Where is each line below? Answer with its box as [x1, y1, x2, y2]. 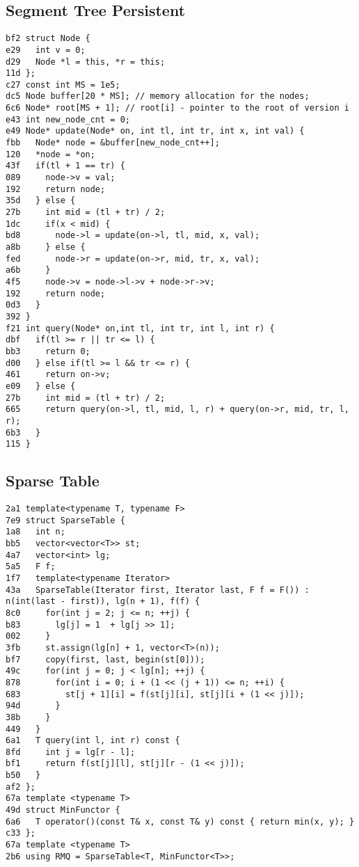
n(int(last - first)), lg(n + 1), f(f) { [6, 596, 200, 607]
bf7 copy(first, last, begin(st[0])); [6, 654, 205, 665]
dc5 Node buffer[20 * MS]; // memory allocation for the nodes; [6, 91, 310, 102]
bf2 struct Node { [6, 33, 90, 44]
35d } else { [6, 196, 76, 206]
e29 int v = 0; [6, 45, 86, 55]
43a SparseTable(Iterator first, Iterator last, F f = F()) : [6, 584, 310, 595]
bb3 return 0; [6, 346, 90, 356]
